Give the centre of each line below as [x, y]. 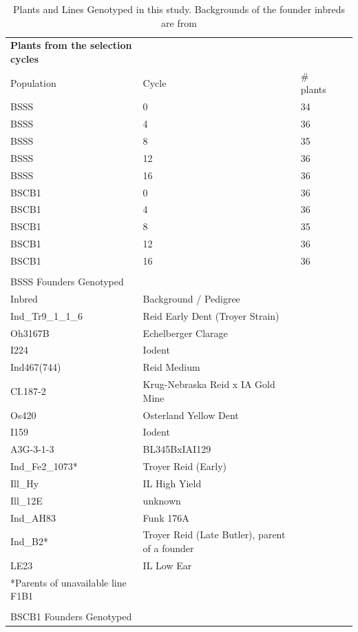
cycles [25, 59]
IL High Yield [172, 483]
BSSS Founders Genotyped [67, 281]
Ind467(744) [36, 367]
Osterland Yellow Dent [191, 415]
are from [179, 22]
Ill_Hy [25, 483]
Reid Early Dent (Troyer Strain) [211, 315]
